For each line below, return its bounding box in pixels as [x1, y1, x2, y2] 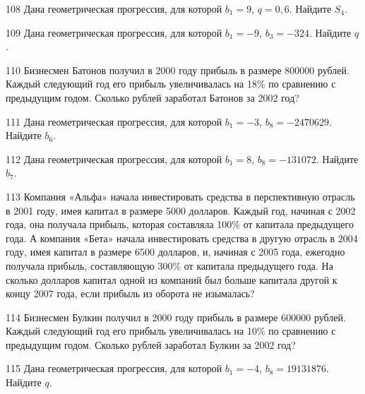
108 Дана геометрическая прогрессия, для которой [6, 1, 222, 16]
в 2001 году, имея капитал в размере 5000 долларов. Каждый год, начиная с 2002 [6, 203, 356, 217]
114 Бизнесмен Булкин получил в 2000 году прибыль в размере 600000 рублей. [6, 309, 346, 324]
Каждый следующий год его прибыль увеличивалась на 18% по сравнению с [6, 76, 336, 91]
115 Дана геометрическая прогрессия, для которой [6, 361, 222, 376]
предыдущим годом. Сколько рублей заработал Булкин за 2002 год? [6, 337, 296, 352]
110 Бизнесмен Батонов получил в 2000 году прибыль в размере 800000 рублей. [6, 62, 349, 77]
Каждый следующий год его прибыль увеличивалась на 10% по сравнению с [6, 323, 336, 338]
